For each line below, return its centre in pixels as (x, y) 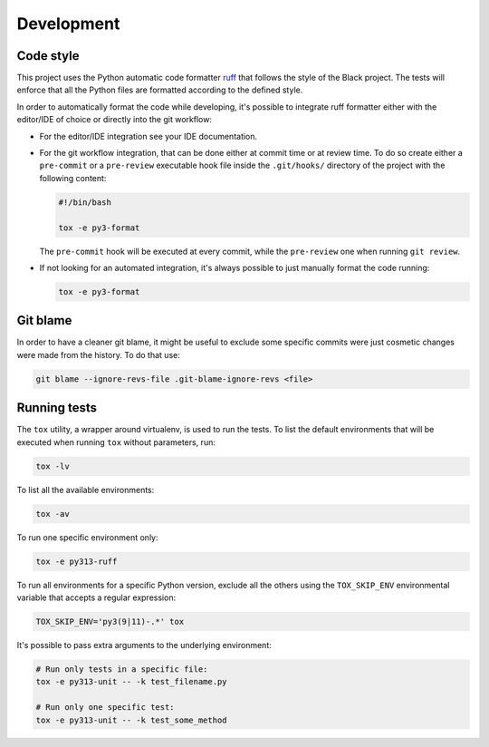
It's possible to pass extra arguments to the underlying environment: (144, 645)
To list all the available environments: (86, 490)
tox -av (53, 514)
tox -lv (53, 466)
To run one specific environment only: (87, 537)
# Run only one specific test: (105, 708)
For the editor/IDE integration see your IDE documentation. (149, 136)
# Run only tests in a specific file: (122, 669)
